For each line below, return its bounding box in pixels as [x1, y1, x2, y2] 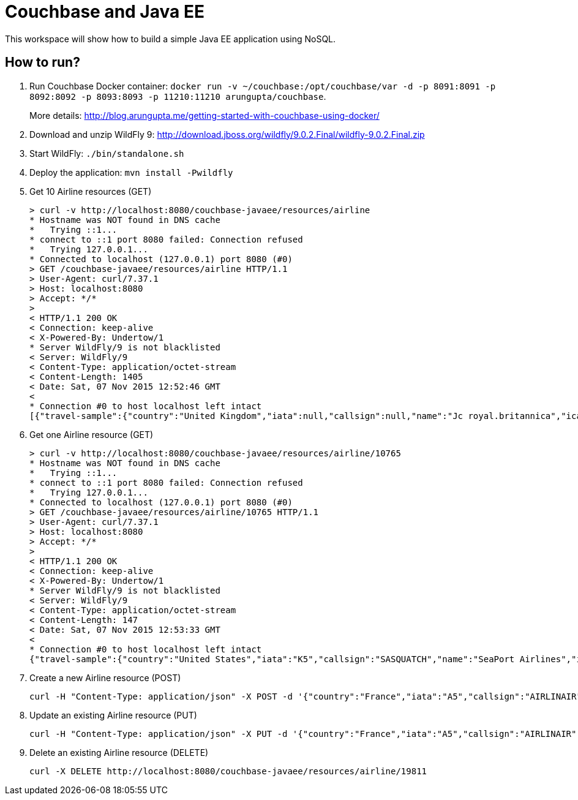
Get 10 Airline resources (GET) [29, 186, 152, 197]
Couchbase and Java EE [5, 1, 205, 22]
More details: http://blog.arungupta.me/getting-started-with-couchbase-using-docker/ [29, 110, 380, 121]
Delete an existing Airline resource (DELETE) [29, 747, 209, 758]
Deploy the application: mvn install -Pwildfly [29, 167, 233, 178]
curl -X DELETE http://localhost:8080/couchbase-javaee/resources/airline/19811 [29, 766, 427, 776]
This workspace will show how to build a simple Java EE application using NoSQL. [5, 33, 336, 44]
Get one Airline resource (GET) [29, 429, 154, 440]
